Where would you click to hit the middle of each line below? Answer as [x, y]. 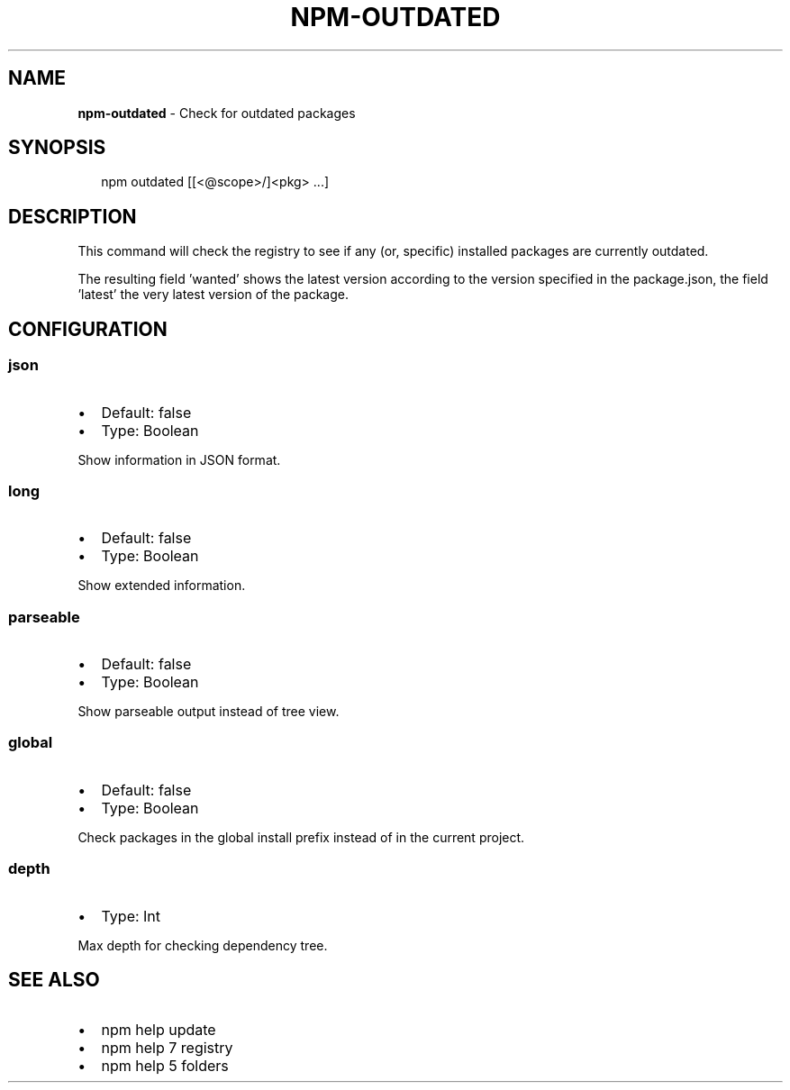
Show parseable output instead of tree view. [209, 711]
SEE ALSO [54, 979]
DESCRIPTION [73, 216]
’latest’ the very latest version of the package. [213, 295]
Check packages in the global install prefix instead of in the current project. [301, 837]
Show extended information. [162, 586]
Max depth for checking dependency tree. [203, 945]
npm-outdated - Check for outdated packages [217, 113]
